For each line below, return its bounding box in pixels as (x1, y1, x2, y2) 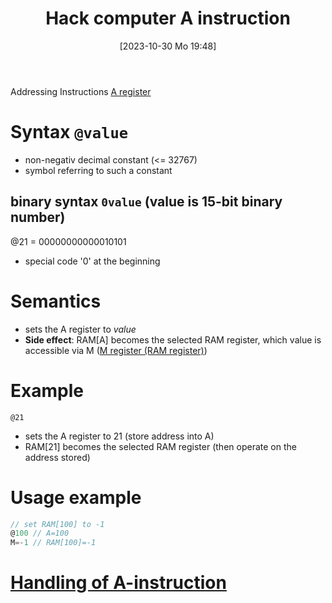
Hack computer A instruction (45, 7, 291, 30)
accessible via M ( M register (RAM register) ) (24, 344, 208, 356)
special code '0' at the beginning (24, 255, 161, 267)
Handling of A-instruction (10, 572, 227, 594)
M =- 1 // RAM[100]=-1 (10, 538, 97, 548)
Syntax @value (10, 121, 129, 144)
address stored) (24, 451, 91, 463)
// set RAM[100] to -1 (10, 519, 105, 529)
